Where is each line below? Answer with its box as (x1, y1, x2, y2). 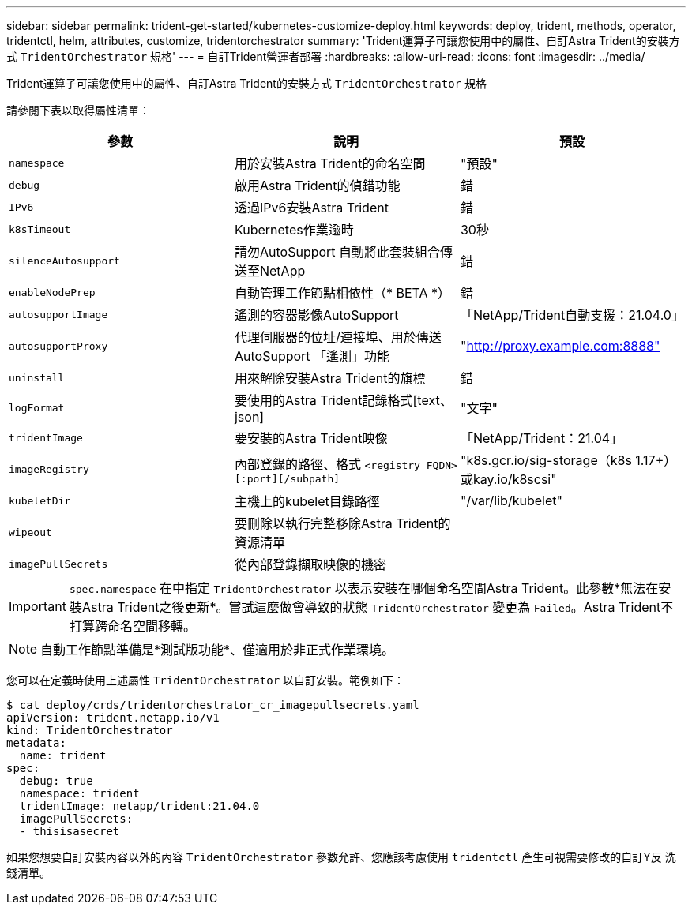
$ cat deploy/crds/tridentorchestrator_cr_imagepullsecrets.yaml (6, 699, 419, 711)
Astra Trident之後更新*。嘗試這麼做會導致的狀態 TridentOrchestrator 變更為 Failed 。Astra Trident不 (81, 599, 674, 615)
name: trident (19, 749, 107, 762)
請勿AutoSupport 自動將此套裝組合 (234, 244, 441, 260)
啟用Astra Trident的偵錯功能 (234, 178, 401, 193)
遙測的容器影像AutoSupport (234, 307, 399, 323)
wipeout (9, 526, 52, 538)
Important (9, 598, 66, 614)
